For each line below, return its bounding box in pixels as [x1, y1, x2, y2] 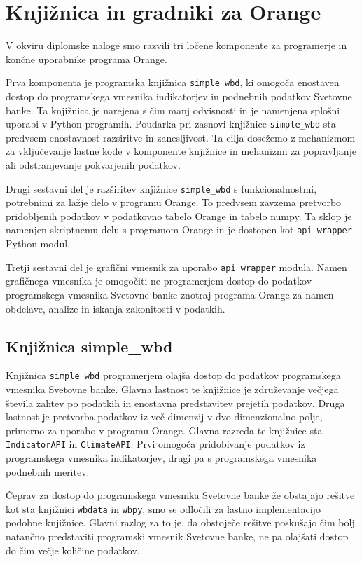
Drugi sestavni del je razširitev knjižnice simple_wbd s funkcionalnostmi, [6, 181, 317, 196]
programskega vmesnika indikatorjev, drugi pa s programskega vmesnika [6, 451, 317, 465]
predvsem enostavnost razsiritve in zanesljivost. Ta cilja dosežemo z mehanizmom [6, 130, 356, 144]
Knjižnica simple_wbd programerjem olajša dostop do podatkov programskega [6, 368, 341, 383]
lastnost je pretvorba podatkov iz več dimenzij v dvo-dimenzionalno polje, [6, 409, 323, 424]
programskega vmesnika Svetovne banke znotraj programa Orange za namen [6, 287, 334, 301]
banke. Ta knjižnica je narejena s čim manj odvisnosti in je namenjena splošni [6, 102, 340, 117]
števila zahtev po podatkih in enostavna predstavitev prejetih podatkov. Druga [6, 395, 345, 410]
